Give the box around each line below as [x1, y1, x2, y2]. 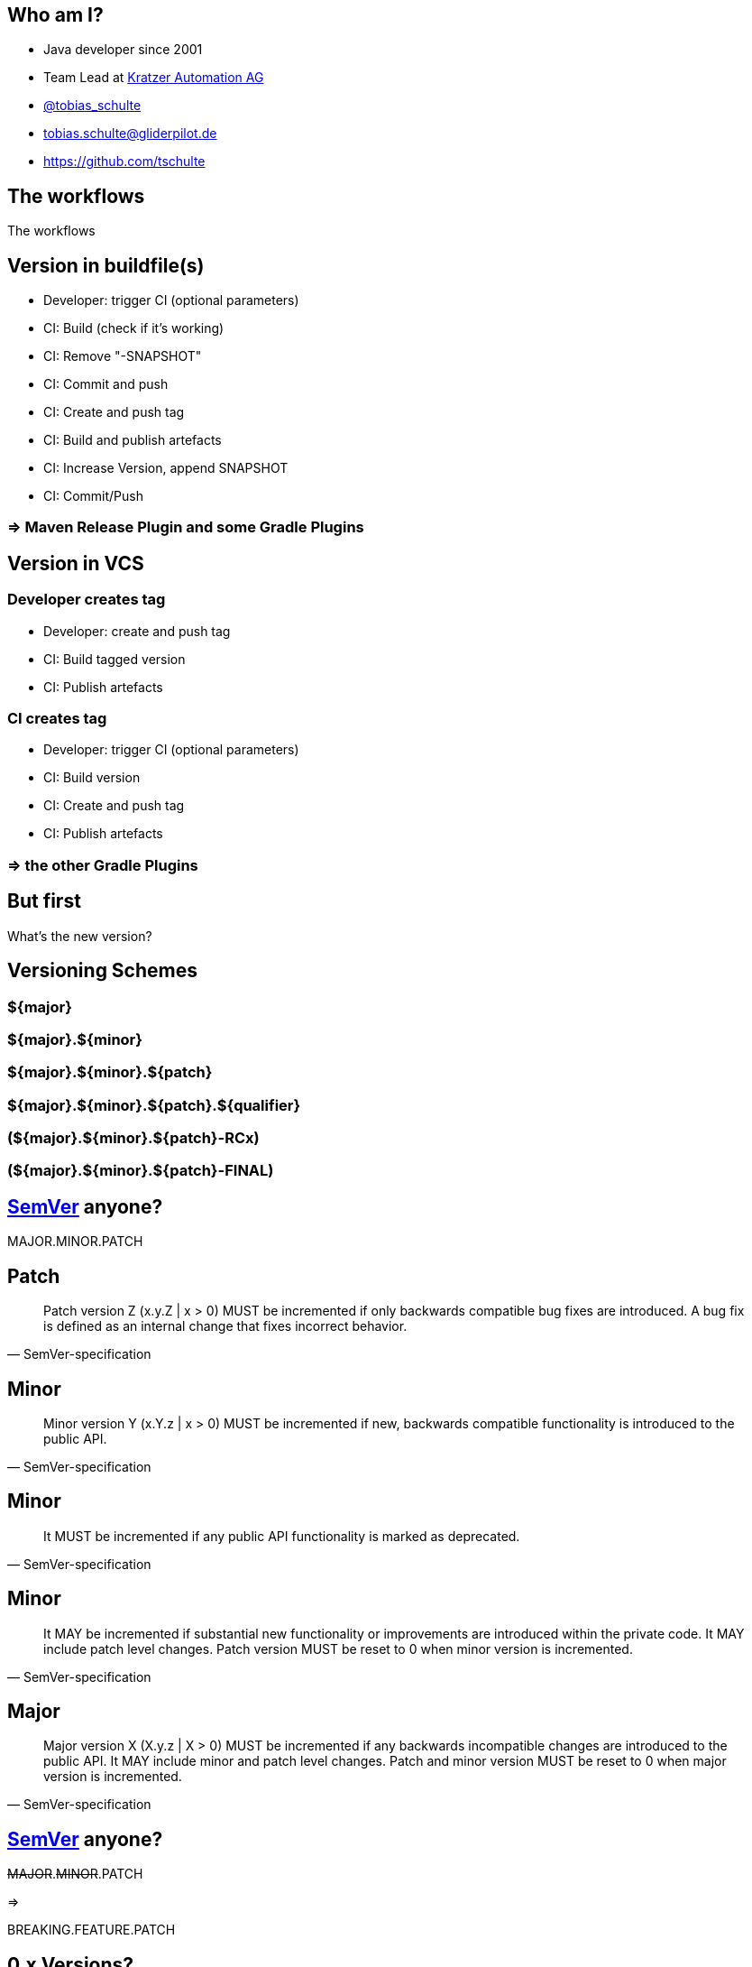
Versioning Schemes [7, 959, 197, 983]
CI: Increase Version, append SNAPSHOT [43, 460, 289, 476]
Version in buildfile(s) [7, 254, 205, 277]
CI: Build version [43, 770, 141, 786]
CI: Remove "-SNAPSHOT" [43, 348, 202, 365]
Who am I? [7, 4, 104, 26]
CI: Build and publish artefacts [43, 432, 222, 448]
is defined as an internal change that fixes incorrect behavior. [43, 1318, 408, 1334]
